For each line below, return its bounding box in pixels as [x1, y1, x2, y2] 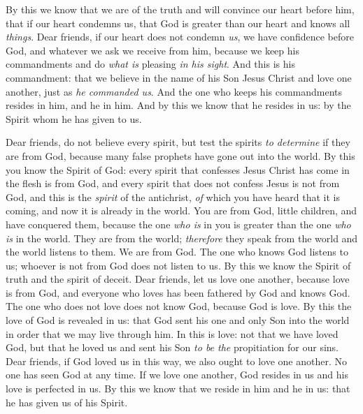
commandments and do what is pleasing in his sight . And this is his [6, 57, 295, 71]
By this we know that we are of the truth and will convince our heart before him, [6, 2, 355, 16]
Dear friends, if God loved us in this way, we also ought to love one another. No [6, 353, 347, 368]
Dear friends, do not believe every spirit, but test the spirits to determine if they [6, 135, 350, 149]
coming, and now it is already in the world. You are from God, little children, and [6, 203, 357, 218]
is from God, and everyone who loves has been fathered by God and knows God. [6, 285, 350, 300]
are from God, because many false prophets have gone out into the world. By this [6, 148, 355, 163]
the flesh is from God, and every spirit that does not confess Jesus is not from [6, 176, 340, 191]
